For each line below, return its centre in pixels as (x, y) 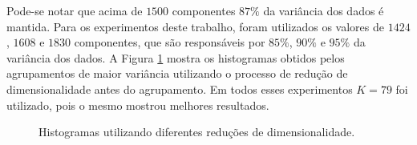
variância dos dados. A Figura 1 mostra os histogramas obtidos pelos (176, 57)
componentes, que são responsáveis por (170, 42)
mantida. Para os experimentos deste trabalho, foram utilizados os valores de (196, 26)
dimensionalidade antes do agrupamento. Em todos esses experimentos (180, 89)
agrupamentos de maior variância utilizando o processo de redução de (177, 73)
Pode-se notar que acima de (75, 10)
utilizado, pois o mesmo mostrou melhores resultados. (138, 105)
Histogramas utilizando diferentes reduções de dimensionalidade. (197, 132)
